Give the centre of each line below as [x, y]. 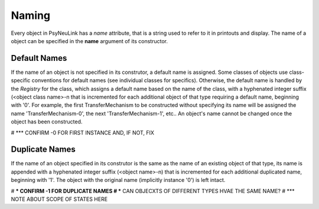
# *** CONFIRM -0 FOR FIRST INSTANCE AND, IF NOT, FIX [83, 132]
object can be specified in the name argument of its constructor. [89, 41]
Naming [30, 15]
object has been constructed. [47, 122]
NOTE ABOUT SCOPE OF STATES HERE [59, 199]
